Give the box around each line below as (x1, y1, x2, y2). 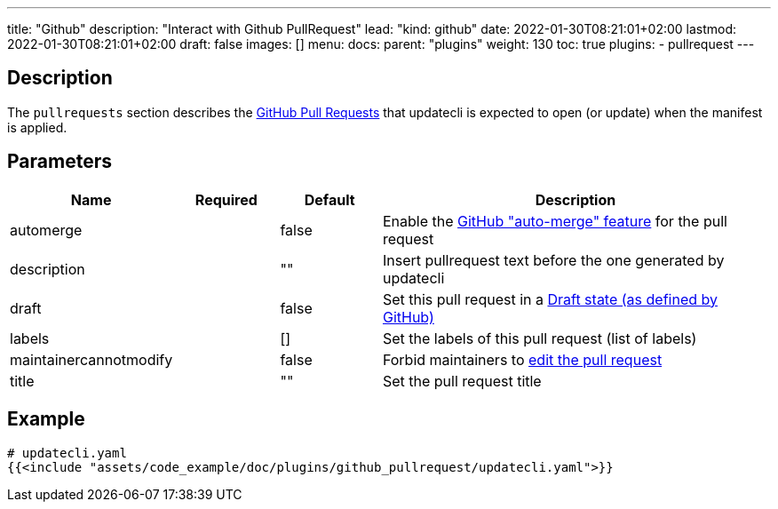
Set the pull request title (382, 371, 542, 390)
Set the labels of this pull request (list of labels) (382, 329, 697, 347)
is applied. (7, 119, 67, 135)
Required (194, 190, 258, 209)
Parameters (7, 150, 112, 173)
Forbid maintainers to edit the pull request (382, 350, 663, 369)
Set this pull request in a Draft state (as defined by (382, 290, 718, 308)
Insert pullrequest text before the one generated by (382, 251, 725, 269)
